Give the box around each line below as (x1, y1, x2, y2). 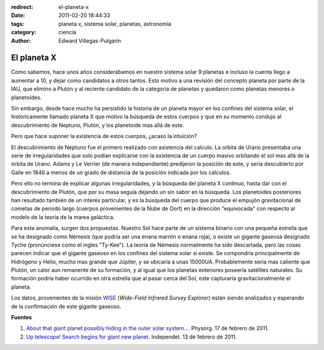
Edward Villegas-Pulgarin (58, 37, 121, 44)
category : (11, 29, 37, 36)
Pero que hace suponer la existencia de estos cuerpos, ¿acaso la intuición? (11, 133, 197, 140)
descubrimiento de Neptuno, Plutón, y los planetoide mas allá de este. (11, 121, 184, 128)
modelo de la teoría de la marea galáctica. (11, 213, 115, 220)
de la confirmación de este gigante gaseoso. (11, 303, 121, 310)
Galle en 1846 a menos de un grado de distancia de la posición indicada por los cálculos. (11, 169, 231, 176)
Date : (11, 12, 25, 19)
